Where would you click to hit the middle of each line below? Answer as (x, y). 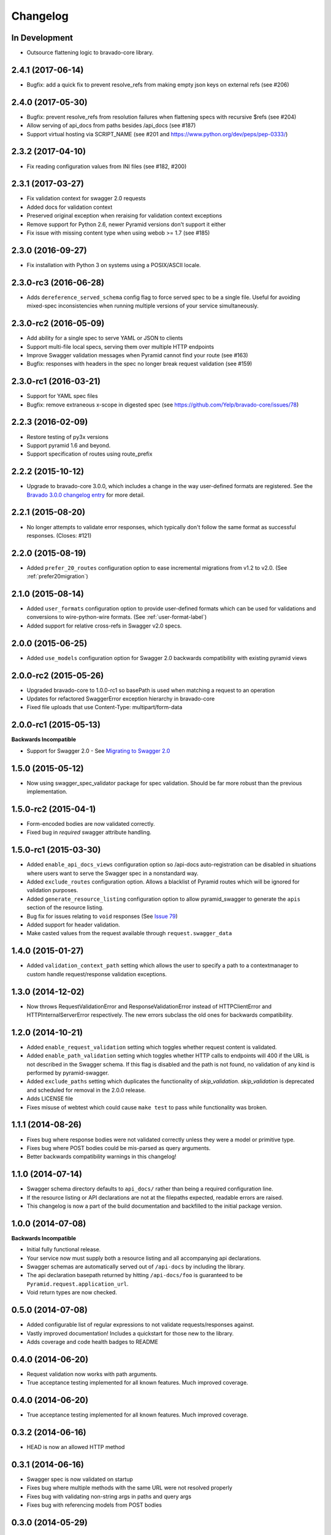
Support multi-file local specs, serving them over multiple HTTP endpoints (120, 346)
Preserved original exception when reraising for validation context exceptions (124, 216)
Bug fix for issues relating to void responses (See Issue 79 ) (102, 916)
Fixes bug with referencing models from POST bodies (94, 1505)
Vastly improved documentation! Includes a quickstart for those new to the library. (130, 1333)
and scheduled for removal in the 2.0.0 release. (86, 1090)
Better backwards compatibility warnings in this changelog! (102, 1157)
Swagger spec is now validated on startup (80, 1479)
